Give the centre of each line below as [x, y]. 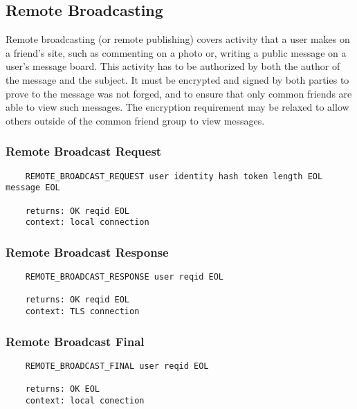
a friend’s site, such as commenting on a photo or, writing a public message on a [176, 52]
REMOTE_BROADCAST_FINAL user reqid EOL [117, 366]
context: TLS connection [82, 312]
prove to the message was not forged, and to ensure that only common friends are [179, 93]
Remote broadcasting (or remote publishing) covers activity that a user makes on [178, 39]
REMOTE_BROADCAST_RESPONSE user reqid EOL [124, 277]
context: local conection [85, 400]
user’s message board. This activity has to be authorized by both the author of [173, 66]
